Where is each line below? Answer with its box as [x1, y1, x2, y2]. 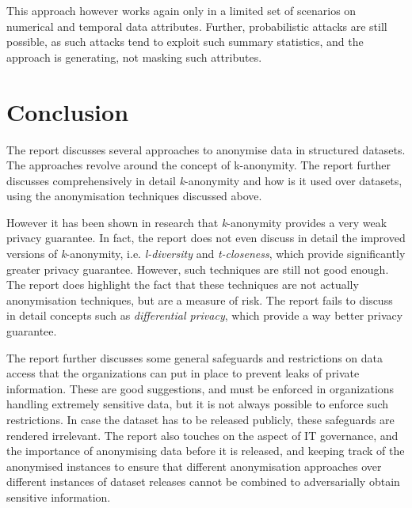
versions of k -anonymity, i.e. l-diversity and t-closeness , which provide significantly [6, 245, 406, 262]
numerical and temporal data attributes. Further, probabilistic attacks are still [6, 17, 387, 34]
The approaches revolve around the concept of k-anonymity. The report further [6, 157, 391, 173]
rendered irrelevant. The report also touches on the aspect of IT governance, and [6, 426, 399, 443]
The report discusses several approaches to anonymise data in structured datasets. [6, 141, 406, 157]
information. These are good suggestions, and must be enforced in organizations [6, 380, 395, 396]
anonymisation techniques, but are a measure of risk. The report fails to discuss [6, 291, 393, 308]
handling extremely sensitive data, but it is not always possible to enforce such [6, 396, 389, 412]
